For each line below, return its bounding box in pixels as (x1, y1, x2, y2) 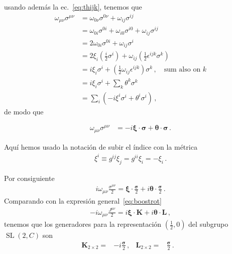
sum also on (164, 66, 201, 74)
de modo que (4, 106, 44, 116)
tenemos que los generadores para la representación (4, 219, 162, 229)
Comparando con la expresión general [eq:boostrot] (4, 195, 162, 206)
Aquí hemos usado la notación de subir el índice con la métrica (4, 141, 197, 152)
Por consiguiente (4, 172, 55, 183)
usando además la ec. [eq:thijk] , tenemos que (4, 2, 142, 12)
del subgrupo (188, 219, 228, 229)
